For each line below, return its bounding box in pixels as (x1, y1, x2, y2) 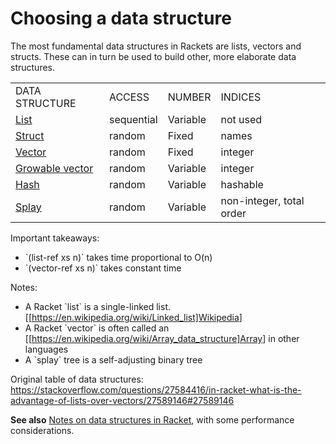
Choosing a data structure (10, 7, 232, 30)
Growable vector (15, 161, 94, 175)
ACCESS (108, 90, 150, 104)
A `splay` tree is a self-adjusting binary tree (24, 353, 203, 366)
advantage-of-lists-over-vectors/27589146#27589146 (10, 394, 235, 406)
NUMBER (167, 90, 212, 104)
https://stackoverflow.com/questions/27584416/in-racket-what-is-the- (10, 383, 302, 396)
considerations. (10, 424, 75, 436)
